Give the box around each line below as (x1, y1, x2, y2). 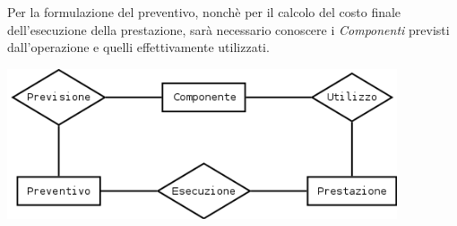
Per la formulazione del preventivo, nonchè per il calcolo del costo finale (7, 3, 401, 21)
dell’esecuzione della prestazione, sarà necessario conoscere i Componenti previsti (7, 20, 450, 39)
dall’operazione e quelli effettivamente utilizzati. (7, 38, 270, 56)
